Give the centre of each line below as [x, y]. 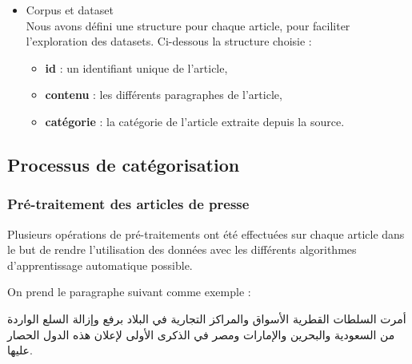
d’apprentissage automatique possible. [100, 265]
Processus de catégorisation [124, 164]
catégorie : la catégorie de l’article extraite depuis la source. [195, 121]
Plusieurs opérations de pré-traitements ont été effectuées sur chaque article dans [206, 233]
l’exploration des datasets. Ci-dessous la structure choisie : [169, 41]
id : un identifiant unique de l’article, [136, 67]
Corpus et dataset [70, 10]
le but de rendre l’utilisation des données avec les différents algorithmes [182, 249]
